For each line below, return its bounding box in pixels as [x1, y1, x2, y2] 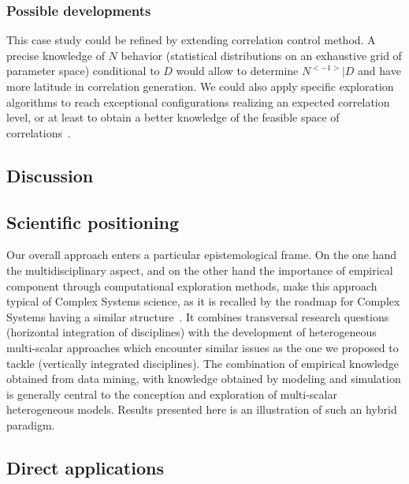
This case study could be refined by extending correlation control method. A [6, 32, 376, 48]
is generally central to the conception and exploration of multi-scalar [6, 385, 337, 402]
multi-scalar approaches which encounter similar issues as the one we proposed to [6, 339, 399, 355]
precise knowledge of [6, 47, 105, 63]
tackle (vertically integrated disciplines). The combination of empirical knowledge [6, 355, 400, 371]
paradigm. [6, 416, 55, 433]
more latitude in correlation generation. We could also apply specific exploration [6, 78, 394, 94]
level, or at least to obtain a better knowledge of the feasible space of [6, 109, 340, 126]
